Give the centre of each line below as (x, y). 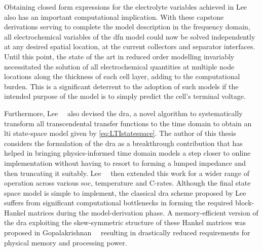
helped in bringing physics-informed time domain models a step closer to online (127, 153)
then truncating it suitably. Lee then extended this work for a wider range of (127, 173)
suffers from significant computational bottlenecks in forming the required (119, 203)
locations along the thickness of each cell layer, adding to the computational (122, 76)
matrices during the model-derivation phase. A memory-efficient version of (143, 212)
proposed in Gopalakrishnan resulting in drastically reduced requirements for (127, 232)
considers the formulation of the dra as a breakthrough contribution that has (123, 143)
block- (245, 203)
